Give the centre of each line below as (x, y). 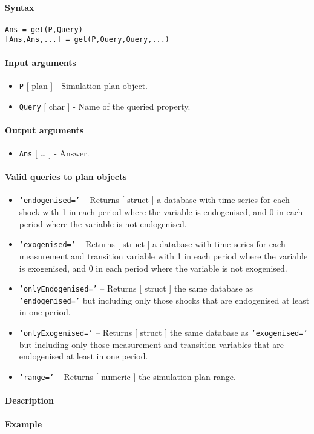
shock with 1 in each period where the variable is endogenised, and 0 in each (161, 212)
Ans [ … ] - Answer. (54, 153)
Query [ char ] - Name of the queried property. (105, 106)
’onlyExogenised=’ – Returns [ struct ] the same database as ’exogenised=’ (163, 332)
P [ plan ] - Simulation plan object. (83, 85)
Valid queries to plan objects (66, 177)
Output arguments (44, 129)
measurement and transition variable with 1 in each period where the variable (163, 255)
